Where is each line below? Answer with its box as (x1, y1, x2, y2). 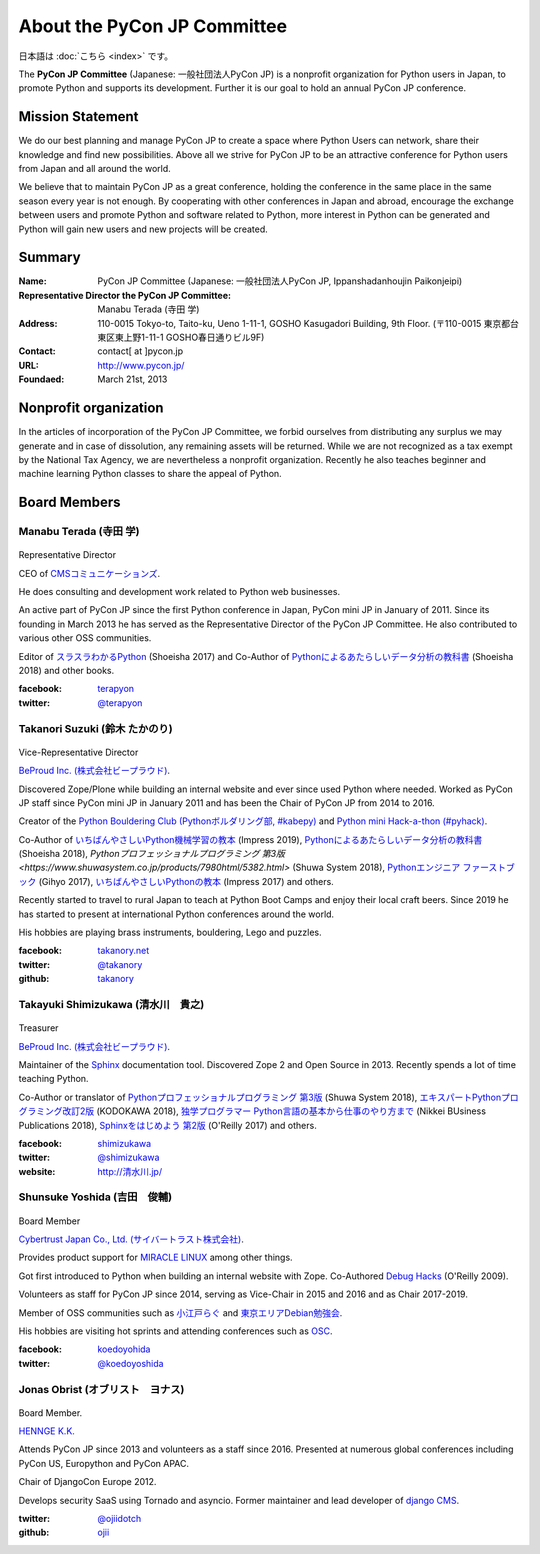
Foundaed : (18, 373, 65, 385)
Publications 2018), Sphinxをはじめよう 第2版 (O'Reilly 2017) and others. (18, 1119, 317, 1131)
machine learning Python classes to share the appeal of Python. (18, 468, 282, 480)
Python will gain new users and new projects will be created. (18, 223, 269, 235)
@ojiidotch (97, 1513, 142, 1525)
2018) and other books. (18, 665, 115, 676)
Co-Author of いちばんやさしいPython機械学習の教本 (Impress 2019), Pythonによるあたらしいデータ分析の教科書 (18, 833, 483, 845)
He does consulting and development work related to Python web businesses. (18, 586, 340, 598)
